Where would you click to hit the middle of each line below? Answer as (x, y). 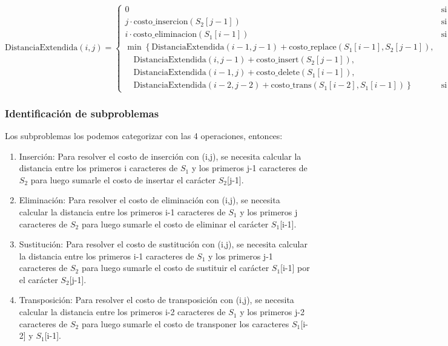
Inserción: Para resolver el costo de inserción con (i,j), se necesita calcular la (160, 156)
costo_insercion (161, 22)
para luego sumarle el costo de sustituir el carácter (175, 268)
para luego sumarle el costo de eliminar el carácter (175, 224)
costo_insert (278, 60)
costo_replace (313, 47)
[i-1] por (295, 268)
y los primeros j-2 (272, 312)
